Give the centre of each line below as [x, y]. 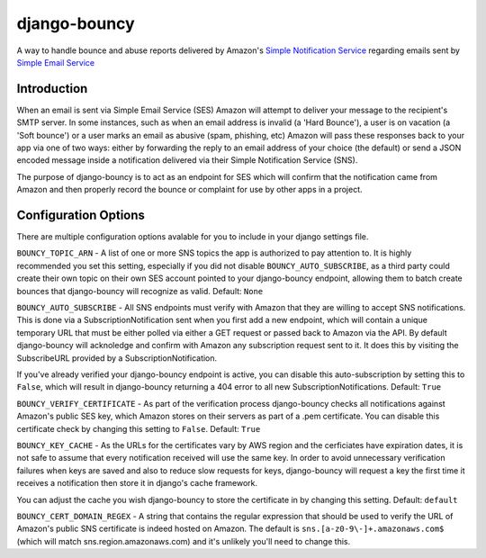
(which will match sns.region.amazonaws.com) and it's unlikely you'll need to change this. [184, 541]
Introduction [52, 89]
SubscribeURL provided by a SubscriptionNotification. [117, 358]
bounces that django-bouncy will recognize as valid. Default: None [140, 291]
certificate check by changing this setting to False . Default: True [139, 428]
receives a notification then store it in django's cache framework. [137, 483]
